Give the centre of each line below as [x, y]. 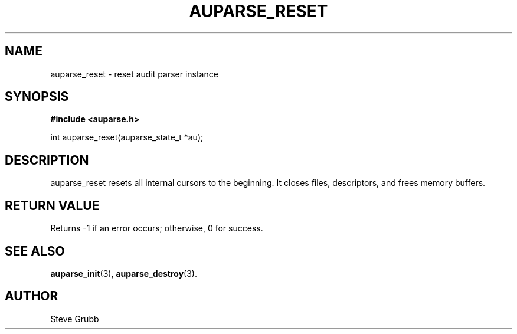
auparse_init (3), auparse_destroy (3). [124, 273]
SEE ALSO [35, 251]
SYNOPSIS [37, 97]
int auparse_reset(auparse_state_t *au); [127, 137]
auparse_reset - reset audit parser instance [134, 74]
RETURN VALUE [52, 205]
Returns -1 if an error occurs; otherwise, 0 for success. [157, 228]
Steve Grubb [75, 319]
